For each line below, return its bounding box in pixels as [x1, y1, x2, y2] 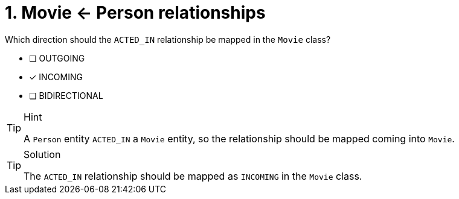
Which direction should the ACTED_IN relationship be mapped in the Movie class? [5, 34, 331, 45]
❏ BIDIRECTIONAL [29, 90, 103, 101]
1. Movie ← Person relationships [5, 2, 266, 23]
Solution [24, 148, 61, 160]
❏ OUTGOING [29, 52, 85, 63]
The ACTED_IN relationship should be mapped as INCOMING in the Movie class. [24, 169, 362, 182]
